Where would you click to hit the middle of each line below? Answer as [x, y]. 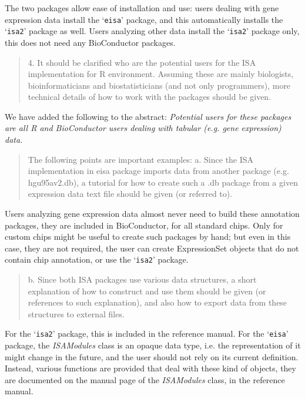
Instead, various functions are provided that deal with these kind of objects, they [150, 368]
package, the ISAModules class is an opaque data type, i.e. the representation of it [153, 345]
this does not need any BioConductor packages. [90, 42]
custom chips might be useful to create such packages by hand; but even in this [148, 237]
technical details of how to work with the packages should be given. [150, 97]
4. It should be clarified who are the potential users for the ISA [142, 62]
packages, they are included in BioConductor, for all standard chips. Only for [144, 225]
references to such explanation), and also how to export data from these [157, 302]
